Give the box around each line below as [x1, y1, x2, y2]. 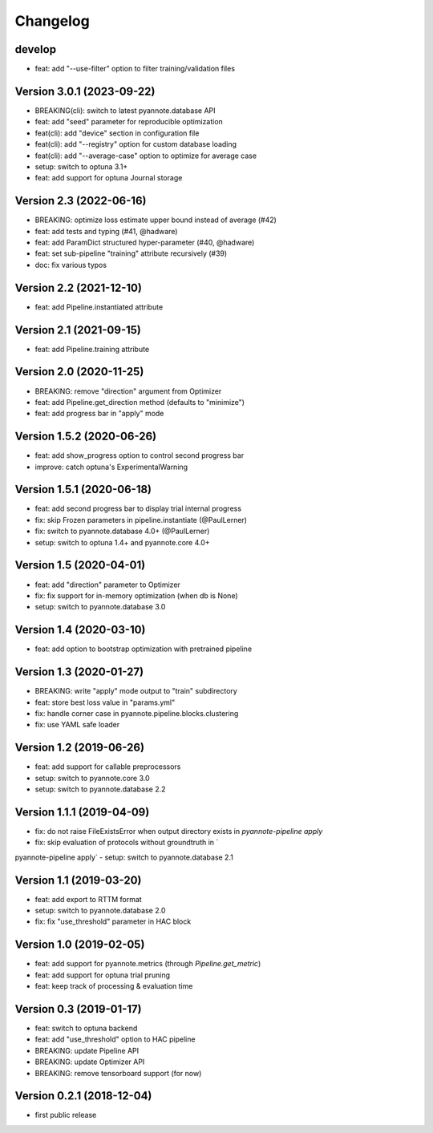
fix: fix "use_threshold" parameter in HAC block [34, 917, 192, 926]
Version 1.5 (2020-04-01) [14, 558, 146, 573]
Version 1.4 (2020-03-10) [14, 623, 146, 637]
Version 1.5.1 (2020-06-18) [14, 483, 152, 496]
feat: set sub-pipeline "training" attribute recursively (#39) [34, 249, 228, 258]
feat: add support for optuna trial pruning [34, 970, 171, 980]
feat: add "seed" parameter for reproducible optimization [34, 117, 224, 127]
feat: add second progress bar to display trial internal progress [34, 504, 242, 513]
